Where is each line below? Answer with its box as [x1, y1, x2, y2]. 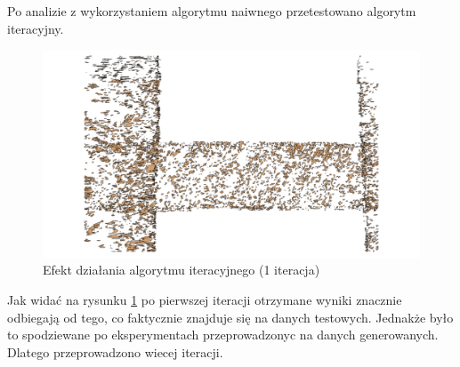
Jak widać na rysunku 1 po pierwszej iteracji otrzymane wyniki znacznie [7, 290, 402, 308]
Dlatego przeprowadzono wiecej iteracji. [7, 342, 223, 361]
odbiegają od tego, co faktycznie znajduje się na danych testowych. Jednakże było [7, 307, 454, 326]
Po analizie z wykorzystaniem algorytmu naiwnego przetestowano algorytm [7, 2, 416, 20]
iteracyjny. [7, 19, 64, 37]
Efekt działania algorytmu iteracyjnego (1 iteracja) [43, 260, 320, 279]
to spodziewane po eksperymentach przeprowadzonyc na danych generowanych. [7, 325, 439, 344]
